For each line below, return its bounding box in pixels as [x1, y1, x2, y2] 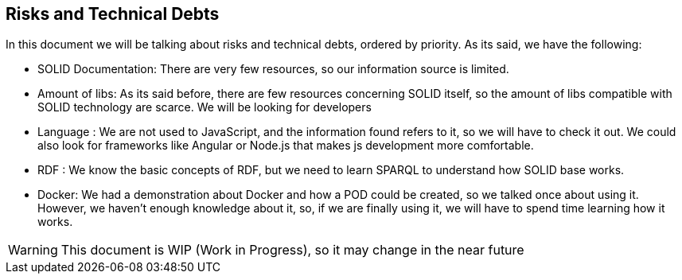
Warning [8, 242, 58, 259]
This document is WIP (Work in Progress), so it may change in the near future [60, 242, 524, 259]
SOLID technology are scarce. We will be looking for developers [37, 100, 372, 115]
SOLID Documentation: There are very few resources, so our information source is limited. [37, 62, 509, 76]
